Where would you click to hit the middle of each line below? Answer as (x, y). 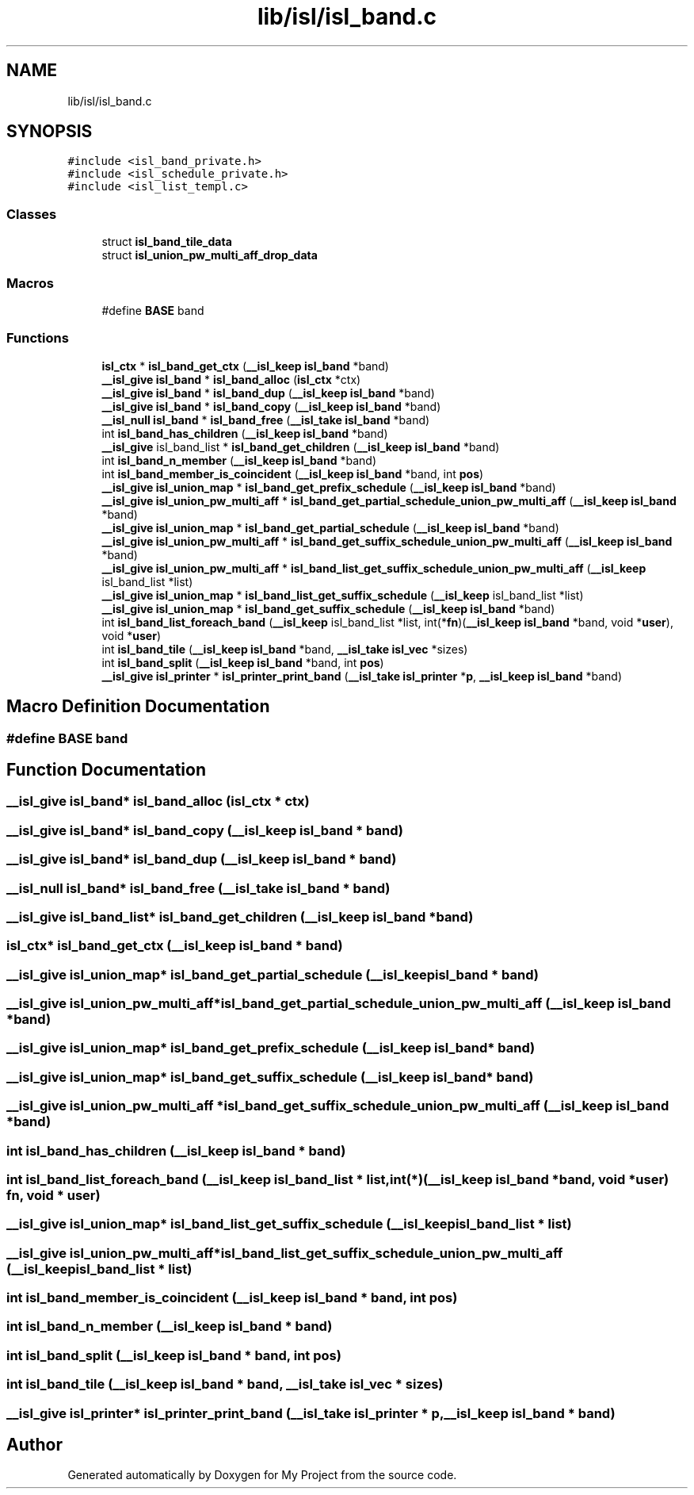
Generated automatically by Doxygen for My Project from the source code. (262, 1475)
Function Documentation (106, 769)
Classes (32, 214)
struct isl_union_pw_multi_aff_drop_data (210, 255)
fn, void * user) (53, 1195)
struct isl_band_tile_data (167, 242)
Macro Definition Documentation (138, 707)
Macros (30, 283)
